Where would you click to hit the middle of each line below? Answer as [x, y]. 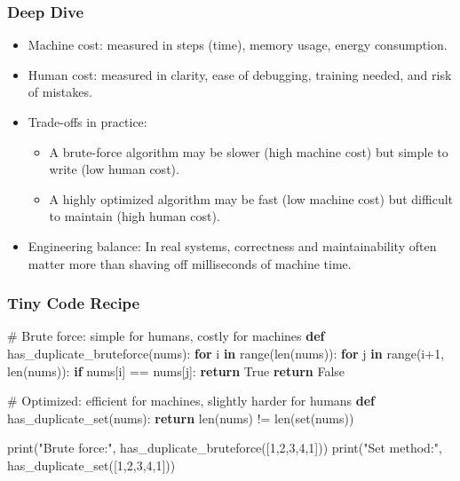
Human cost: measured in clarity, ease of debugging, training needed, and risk [240, 74]
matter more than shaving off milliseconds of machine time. [190, 263]
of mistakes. [60, 92]
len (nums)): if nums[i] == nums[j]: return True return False [176, 371]
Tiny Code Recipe [74, 303]
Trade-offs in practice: [87, 122]
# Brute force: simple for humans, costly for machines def [166, 336]
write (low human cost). [114, 169]
